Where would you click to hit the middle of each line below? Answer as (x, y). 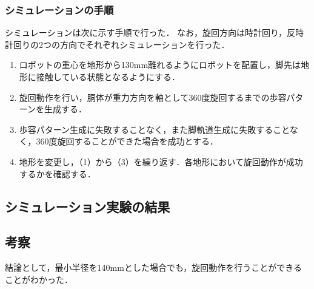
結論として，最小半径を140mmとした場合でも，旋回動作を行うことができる (154, 267)
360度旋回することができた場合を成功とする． (127, 141)
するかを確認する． (57, 173)
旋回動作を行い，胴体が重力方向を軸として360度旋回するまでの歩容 (153, 97)
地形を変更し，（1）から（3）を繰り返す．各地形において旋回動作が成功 (161, 161)
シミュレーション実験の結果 (88, 206)
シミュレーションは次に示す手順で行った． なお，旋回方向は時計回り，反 (150, 32)
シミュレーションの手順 (59, 9)
